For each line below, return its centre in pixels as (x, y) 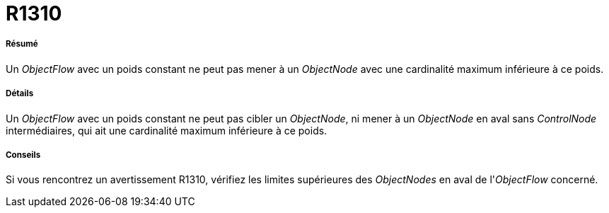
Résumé (22, 44)
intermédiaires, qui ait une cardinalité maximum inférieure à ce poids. (167, 130)
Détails (20, 94)
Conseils (23, 155)
